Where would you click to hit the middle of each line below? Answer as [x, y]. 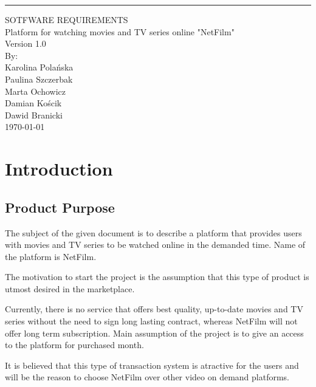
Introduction [59, 169]
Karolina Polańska [39, 67]
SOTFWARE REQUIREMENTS [67, 19]
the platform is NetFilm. [51, 256]
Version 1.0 [26, 43]
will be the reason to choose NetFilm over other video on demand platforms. [147, 377]
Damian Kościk [33, 103]
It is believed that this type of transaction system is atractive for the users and [152, 365]
